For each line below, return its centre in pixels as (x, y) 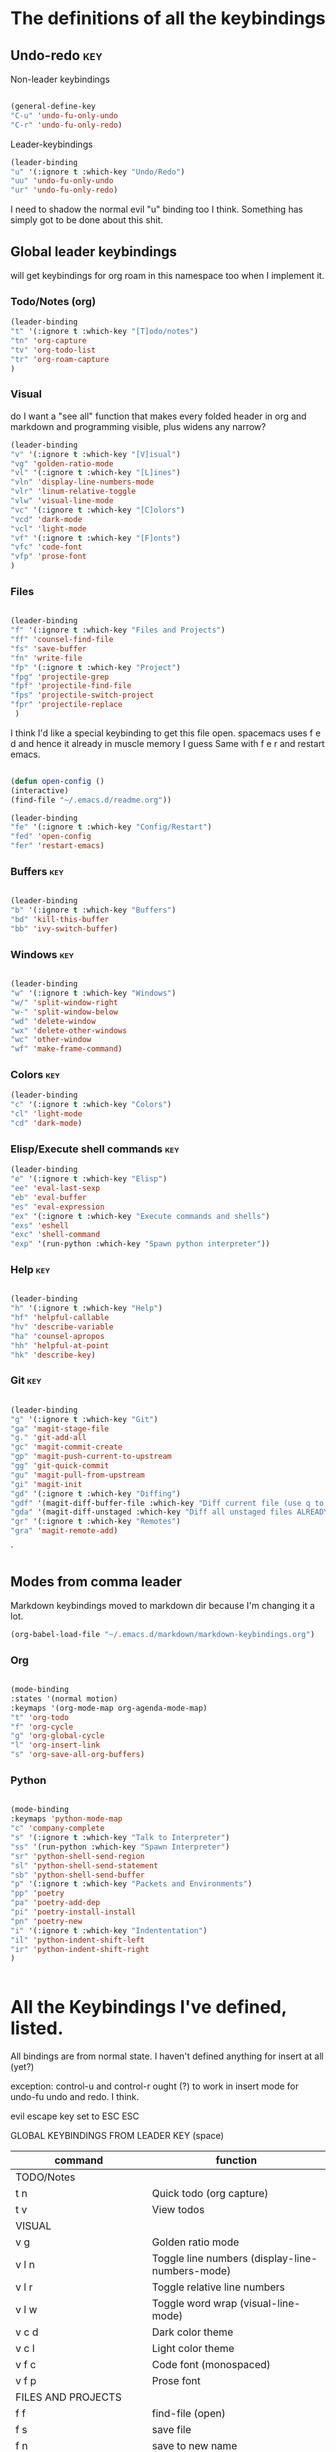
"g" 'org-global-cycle (57, 1736)
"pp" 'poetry (37, 1893)
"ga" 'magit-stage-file (60, 1428)
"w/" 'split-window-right (64, 1002)
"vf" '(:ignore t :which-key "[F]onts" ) (96, 538)
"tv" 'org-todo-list (53, 350)
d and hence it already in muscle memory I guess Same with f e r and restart (167, 743)
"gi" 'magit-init (46, 1484)
